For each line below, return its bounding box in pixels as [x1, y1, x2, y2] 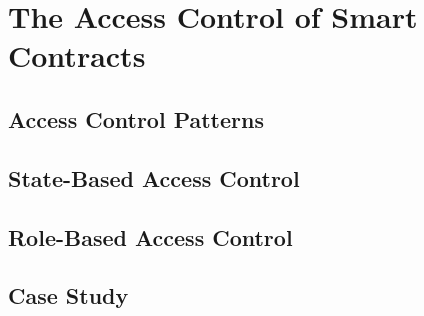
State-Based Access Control [8, 162, 300, 193]
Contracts [8, 35, 146, 76]
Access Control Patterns [8, 103, 264, 134]
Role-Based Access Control [8, 221, 293, 252]
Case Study [8, 280, 129, 311]
